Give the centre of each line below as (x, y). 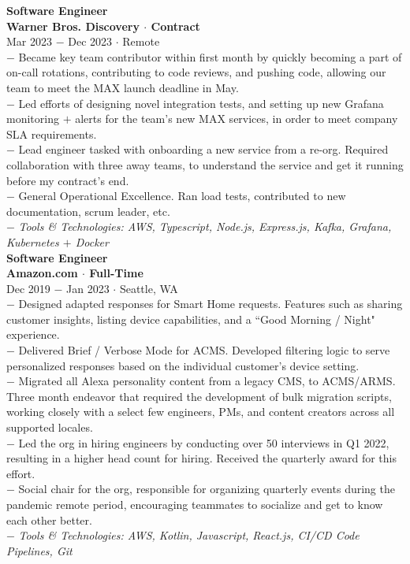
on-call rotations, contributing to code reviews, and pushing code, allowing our (196, 72)
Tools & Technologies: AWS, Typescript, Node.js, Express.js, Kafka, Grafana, (205, 226)
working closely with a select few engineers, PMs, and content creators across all (201, 412)
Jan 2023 (88, 288)
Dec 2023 (90, 41)
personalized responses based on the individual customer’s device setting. (183, 365)
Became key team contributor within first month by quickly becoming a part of (210, 56)
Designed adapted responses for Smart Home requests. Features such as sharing (211, 304)
